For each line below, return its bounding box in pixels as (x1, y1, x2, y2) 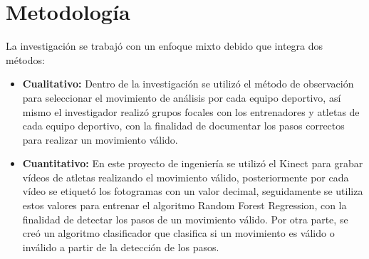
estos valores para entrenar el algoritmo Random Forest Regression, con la (22, 198, 347, 213)
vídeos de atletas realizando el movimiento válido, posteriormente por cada (22, 169, 349, 184)
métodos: (6, 52, 45, 67)
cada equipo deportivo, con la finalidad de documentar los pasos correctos (22, 118, 345, 133)
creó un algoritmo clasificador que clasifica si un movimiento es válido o (22, 226, 335, 240)
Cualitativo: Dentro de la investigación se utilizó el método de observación (22, 76, 354, 91)
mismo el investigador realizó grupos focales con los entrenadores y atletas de (22, 104, 360, 119)
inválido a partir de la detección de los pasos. (22, 239, 219, 254)
